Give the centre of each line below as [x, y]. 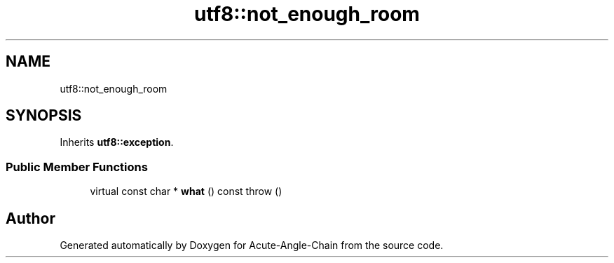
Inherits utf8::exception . [117, 142]
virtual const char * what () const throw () [186, 191]
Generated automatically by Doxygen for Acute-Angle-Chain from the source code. [252, 245]
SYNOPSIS [44, 116]
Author [30, 218]
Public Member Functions [77, 167]
